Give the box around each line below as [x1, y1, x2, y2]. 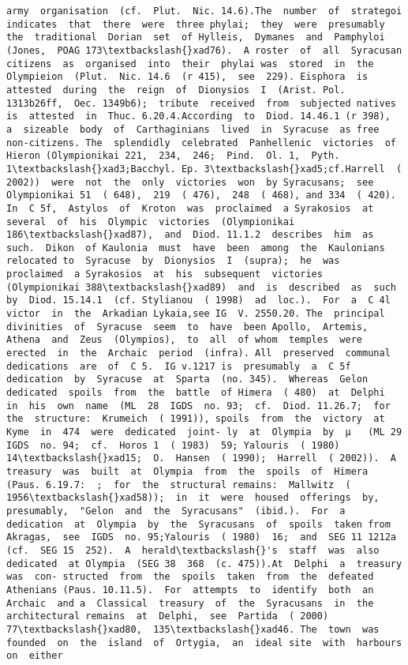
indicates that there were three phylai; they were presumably [6, 18, 385, 30]
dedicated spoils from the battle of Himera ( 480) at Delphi [6, 387, 385, 399]
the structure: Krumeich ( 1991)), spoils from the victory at [6, 413, 385, 425]
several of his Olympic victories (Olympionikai [6, 216, 295, 227]
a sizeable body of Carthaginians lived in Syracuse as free [6, 123, 380, 135]
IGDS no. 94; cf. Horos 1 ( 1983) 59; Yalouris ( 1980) [6, 439, 340, 451]
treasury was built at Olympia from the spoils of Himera [6, 465, 369, 477]
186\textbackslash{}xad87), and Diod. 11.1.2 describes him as [6, 229, 374, 241]
